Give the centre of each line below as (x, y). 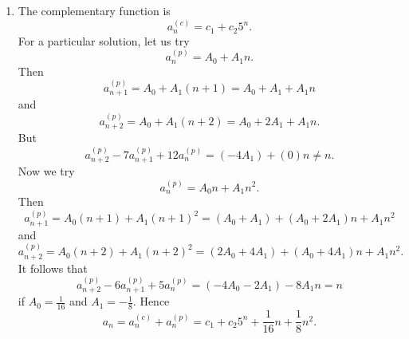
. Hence (151, 301)
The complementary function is (94, 10)
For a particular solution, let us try (104, 40)
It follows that (53, 268)
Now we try (46, 171)
